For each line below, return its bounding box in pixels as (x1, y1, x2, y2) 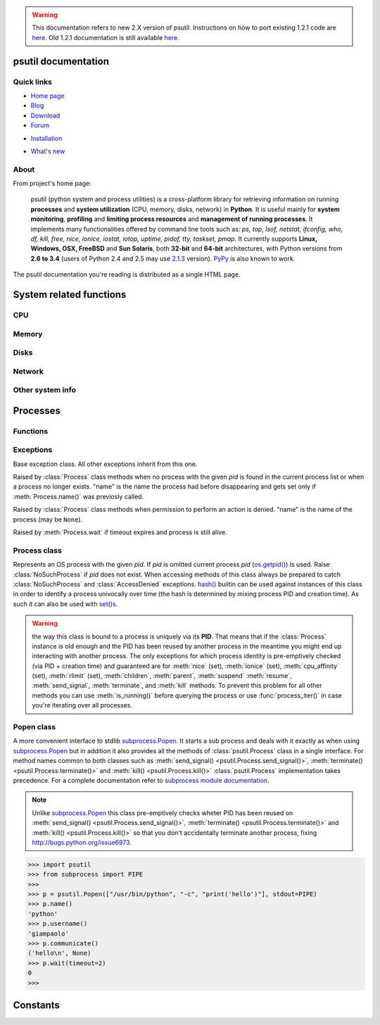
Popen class (13, 722, 56, 732)
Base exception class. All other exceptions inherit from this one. (13, 460, 198, 468)
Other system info (13, 385, 77, 395)
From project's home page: (13, 180, 91, 188)
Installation (30, 134, 63, 142)
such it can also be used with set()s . (13, 599, 118, 608)
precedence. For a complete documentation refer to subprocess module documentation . (13, 776, 270, 784)
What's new (30, 146, 65, 155)
